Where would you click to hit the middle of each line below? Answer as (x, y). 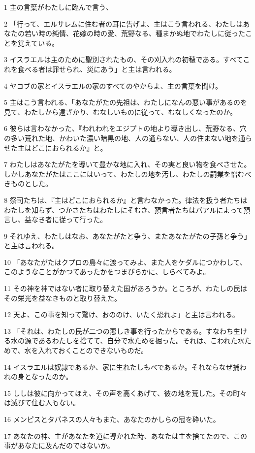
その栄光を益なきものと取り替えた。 (63, 298)
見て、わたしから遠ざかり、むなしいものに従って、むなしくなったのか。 (121, 112)
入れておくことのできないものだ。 (93, 350)
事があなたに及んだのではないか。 (59, 445)
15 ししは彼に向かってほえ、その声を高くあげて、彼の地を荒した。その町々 (126, 393)
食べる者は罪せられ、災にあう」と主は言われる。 (97, 69)
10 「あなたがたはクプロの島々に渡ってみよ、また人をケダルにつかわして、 (125, 262)
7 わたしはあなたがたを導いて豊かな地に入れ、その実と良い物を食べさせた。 (127, 164)
